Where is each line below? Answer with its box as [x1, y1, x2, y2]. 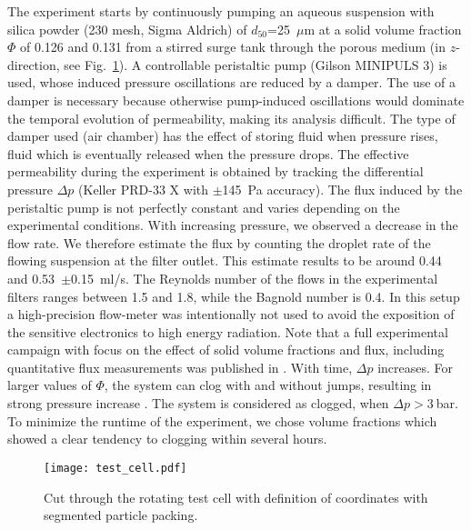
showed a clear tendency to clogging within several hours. [7, 429, 327, 448]
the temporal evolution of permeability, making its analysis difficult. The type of [7, 108, 456, 127]
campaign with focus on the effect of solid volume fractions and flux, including [7, 340, 445, 359]
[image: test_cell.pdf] [44, 461, 187, 475]
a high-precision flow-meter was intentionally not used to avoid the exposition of [7, 305, 455, 324]
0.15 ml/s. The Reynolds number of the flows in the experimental [71, 268, 438, 287]
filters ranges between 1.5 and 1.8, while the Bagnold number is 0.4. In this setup [7, 286, 460, 305]
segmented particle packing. [44, 505, 198, 525]
